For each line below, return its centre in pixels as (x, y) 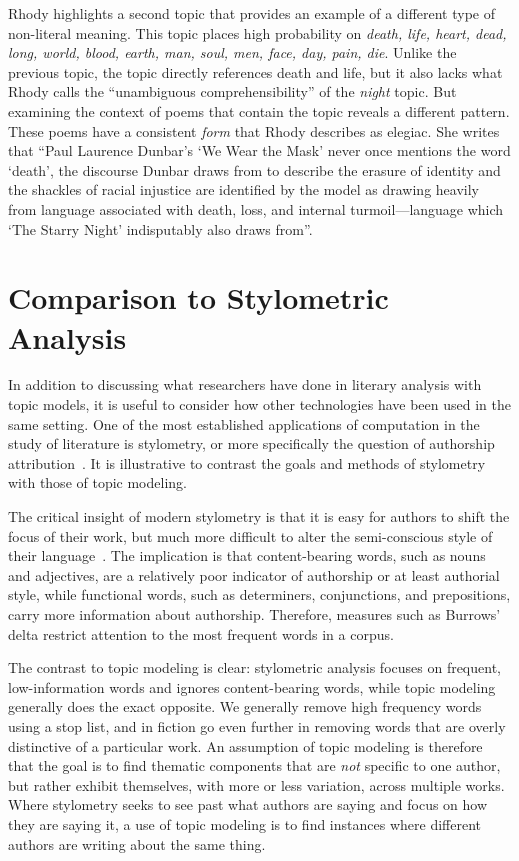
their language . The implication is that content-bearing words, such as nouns (247, 555)
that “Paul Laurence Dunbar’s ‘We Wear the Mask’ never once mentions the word (259, 150)
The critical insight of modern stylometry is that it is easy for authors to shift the (259, 516)
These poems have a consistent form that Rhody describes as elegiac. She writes (254, 130)
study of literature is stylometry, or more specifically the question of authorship (251, 443)
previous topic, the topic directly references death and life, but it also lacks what (255, 71)
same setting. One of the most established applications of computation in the (244, 423)
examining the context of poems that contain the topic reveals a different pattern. (259, 110)
